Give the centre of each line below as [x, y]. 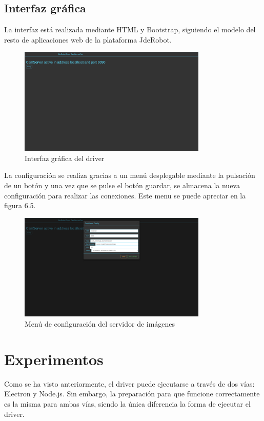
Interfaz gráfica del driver [65, 158]
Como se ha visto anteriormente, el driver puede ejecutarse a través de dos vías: [129, 383]
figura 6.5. [20, 205]
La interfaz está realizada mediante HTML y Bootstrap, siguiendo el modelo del [130, 29]
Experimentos [54, 359]
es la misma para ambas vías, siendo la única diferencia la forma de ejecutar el [127, 403]
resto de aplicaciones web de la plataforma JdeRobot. [88, 39]
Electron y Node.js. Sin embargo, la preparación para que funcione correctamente [132, 394]
